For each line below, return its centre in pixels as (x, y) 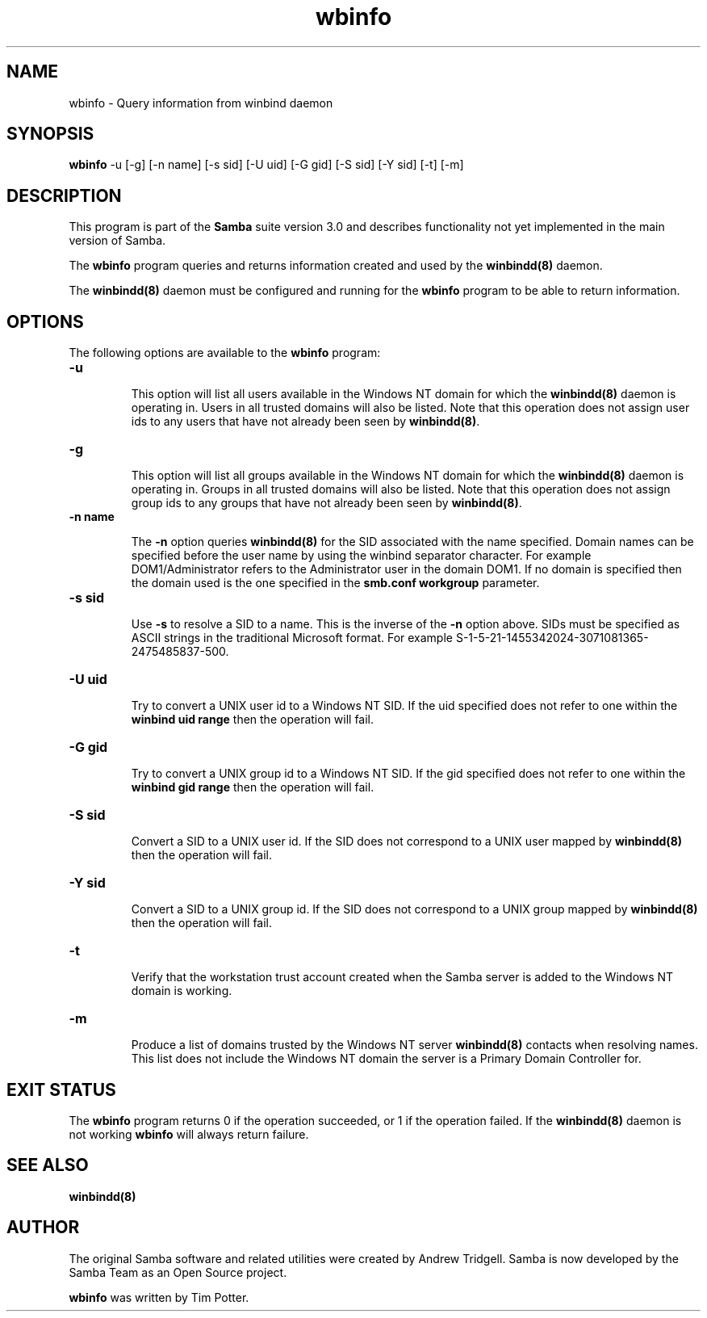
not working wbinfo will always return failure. (189, 1134)
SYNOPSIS (50, 134)
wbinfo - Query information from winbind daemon (201, 103)
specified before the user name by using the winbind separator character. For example (361, 556)
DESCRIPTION (64, 195)
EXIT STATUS (61, 1089)
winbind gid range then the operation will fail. (253, 787)
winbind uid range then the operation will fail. (253, 720)
